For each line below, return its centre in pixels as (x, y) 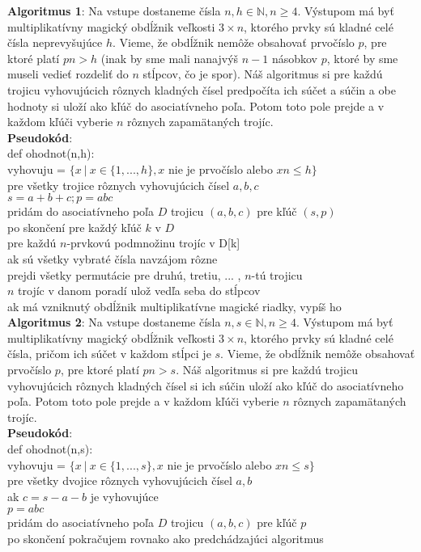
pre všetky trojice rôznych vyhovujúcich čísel (119, 185)
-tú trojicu (277, 274)
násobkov (295, 58)
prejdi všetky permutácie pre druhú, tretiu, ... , (124, 274)
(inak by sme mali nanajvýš (170, 58)
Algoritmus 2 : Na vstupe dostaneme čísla (114, 322)
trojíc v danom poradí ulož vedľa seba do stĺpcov (139, 291)
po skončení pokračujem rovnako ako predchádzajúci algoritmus (166, 538)
